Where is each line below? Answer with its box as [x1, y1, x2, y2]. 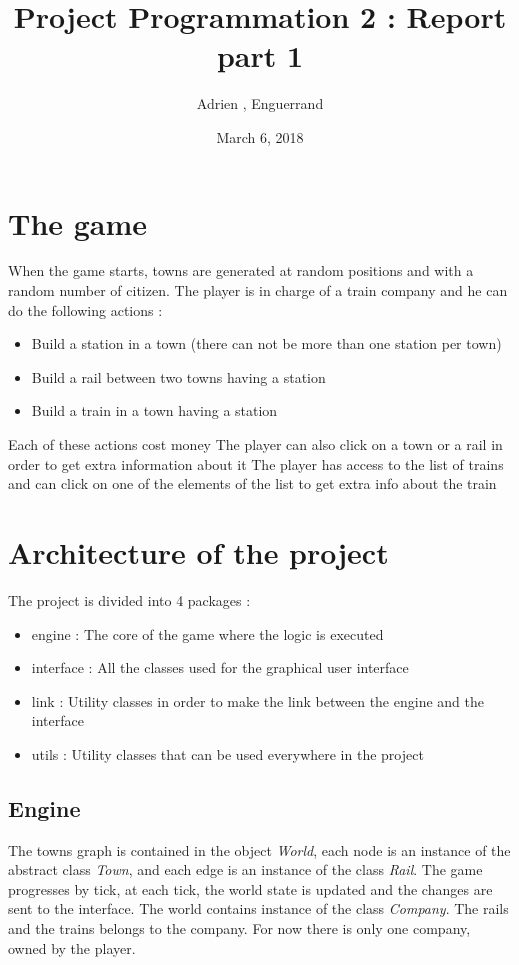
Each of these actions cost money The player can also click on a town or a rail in [8, 434, 503, 454]
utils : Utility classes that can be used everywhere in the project [31, 743, 424, 764]
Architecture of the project [8, 531, 389, 572]
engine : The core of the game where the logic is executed [31, 623, 384, 644]
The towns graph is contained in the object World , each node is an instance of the [8, 839, 511, 860]
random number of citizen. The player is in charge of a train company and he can [8, 280, 508, 301]
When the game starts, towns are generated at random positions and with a [8, 260, 474, 281]
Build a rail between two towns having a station [31, 366, 326, 387]
